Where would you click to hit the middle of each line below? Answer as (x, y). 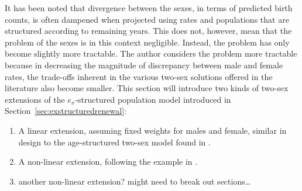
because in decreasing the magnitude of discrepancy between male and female (144, 65)
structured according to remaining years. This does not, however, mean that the (148, 31)
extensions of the (35, 99)
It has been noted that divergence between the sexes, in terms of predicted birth (149, 8)
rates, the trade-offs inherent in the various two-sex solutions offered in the (139, 76)
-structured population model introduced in (153, 99)
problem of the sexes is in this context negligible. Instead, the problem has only (147, 42)
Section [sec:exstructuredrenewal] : (66, 111)
